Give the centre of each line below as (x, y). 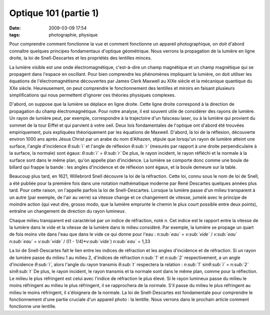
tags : (15, 34)
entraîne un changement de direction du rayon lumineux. (67, 211)
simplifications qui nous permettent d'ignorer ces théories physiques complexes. (92, 95)
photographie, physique (73, 34)
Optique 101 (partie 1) (54, 13)
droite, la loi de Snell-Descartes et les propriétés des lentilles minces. (80, 58)
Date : (15, 28)
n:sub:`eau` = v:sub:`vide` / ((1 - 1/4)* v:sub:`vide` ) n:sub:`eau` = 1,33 (80, 241)
